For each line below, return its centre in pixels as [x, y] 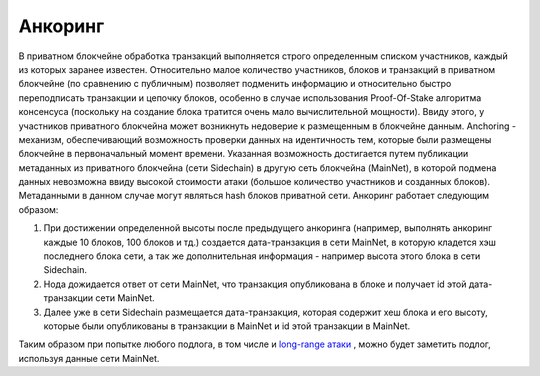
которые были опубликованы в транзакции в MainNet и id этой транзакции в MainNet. [227, 326]
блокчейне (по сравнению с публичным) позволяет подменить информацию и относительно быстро [235, 84]
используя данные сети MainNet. [89, 358]
